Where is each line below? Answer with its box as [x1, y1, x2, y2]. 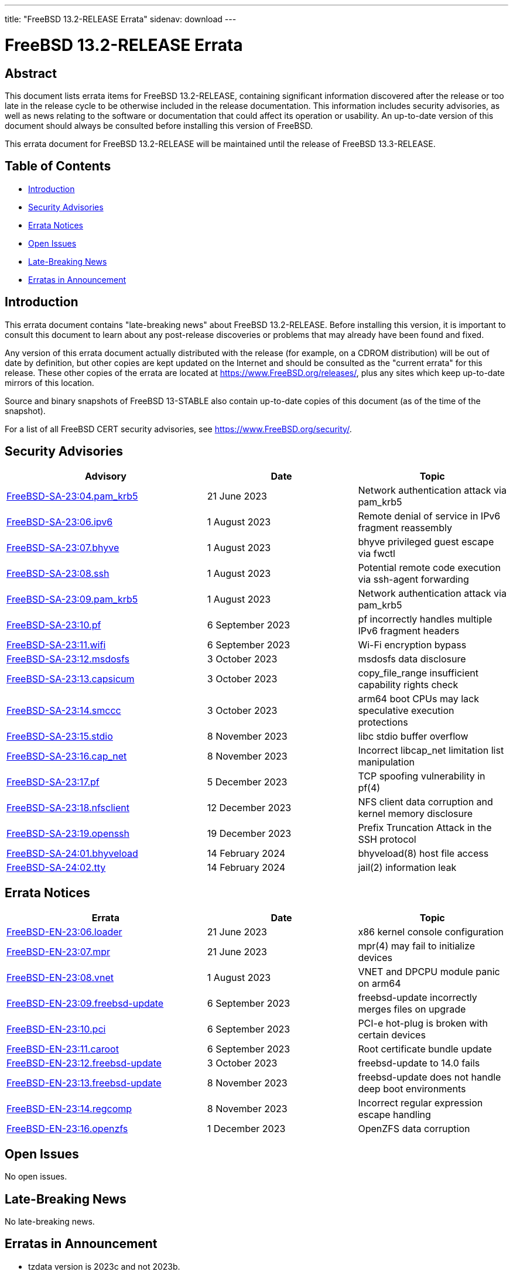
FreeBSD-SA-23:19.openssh [6, 828, 130, 840]
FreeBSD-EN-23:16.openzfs [6, 1123, 128, 1135]
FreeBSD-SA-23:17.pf [6, 776, 100, 788]
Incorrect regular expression [358, 1097, 483, 1109]
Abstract [5, 66, 57, 81]
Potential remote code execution [358, 562, 501, 574]
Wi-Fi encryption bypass [358, 639, 467, 651]
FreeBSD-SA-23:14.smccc [6, 705, 121, 717]
